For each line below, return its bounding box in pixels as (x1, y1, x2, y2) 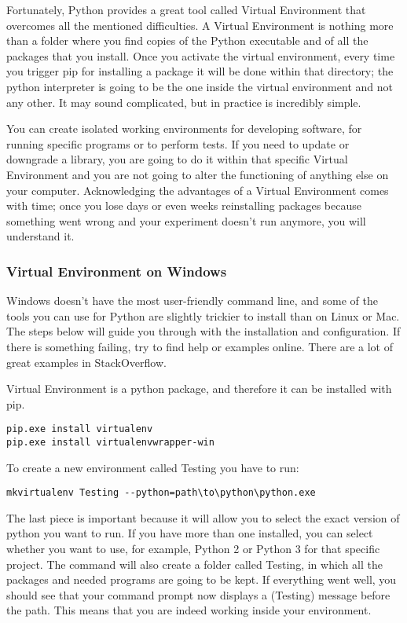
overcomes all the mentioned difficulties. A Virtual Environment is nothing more (6, 16, 394, 33)
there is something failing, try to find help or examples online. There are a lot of (6, 338, 393, 354)
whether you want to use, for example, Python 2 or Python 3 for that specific (6, 541, 380, 557)
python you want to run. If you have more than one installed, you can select (6, 525, 373, 541)
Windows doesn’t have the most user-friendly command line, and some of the (6, 292, 378, 309)
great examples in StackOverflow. (6, 354, 167, 370)
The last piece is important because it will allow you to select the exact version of (6, 509, 400, 526)
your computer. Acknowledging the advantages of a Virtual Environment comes (6, 181, 389, 198)
